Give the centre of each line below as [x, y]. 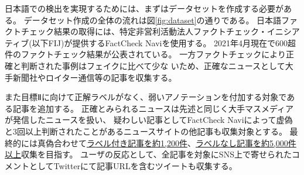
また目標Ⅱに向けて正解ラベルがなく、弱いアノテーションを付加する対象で [146, 97]
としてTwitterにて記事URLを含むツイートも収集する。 [133, 165]
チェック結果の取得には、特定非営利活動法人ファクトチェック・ [144, 31]
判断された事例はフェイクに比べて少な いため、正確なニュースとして [153, 65]
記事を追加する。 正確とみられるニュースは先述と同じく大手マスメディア [153, 108]
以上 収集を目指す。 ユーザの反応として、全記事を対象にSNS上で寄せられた [148, 154]
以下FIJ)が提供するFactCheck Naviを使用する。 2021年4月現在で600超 [164, 42]
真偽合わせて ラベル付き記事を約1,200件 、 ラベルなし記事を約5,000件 [167, 143]
